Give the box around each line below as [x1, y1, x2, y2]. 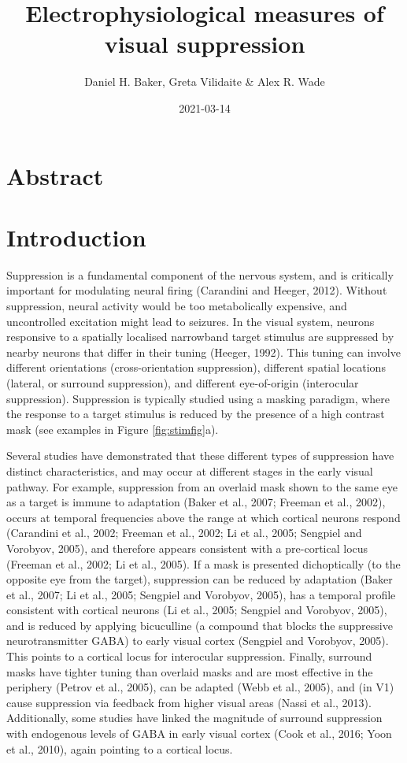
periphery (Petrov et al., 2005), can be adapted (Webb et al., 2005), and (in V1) [6, 679, 394, 695]
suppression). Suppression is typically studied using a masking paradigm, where [6, 390, 390, 406]
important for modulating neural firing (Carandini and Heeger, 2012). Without [6, 282, 387, 298]
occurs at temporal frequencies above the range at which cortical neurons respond [6, 509, 401, 525]
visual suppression [104, 28, 305, 60]
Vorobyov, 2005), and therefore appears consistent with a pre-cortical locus [6, 539, 368, 556]
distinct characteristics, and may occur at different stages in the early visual [6, 462, 373, 479]
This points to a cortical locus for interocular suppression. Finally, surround [6, 648, 372, 665]
